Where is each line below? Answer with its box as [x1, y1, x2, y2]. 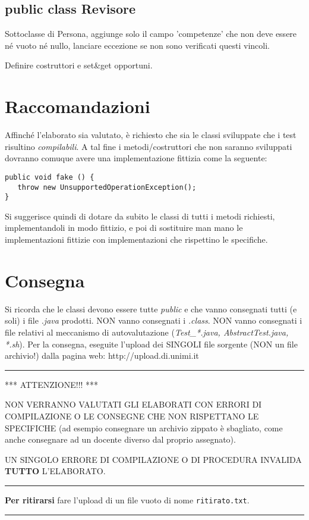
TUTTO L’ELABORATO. [5, 465, 106, 477]
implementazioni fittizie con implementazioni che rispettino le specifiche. [5, 233, 268, 246]
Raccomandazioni [5, 94, 150, 118]
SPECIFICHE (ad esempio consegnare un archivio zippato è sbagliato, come [5, 421, 283, 434]
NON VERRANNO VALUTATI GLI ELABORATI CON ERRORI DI [5, 398, 262, 411]
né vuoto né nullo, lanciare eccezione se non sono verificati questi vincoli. [5, 39, 270, 51]
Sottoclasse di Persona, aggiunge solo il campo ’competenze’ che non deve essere [5, 27, 297, 40]
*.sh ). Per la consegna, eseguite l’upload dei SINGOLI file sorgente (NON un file [5, 337, 298, 350]
